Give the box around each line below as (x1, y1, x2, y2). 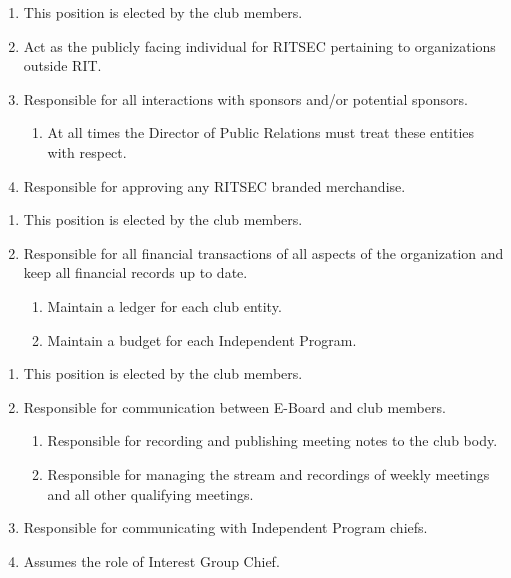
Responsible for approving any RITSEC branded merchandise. (23, 175, 406, 196)
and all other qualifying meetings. (47, 483, 254, 504)
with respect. (47, 141, 127, 162)
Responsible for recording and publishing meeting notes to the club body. (47, 430, 498, 451)
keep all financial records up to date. (23, 262, 248, 283)
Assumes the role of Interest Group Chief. (23, 550, 280, 571)
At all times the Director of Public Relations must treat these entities (47, 122, 475, 143)
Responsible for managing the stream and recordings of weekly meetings (47, 463, 490, 484)
